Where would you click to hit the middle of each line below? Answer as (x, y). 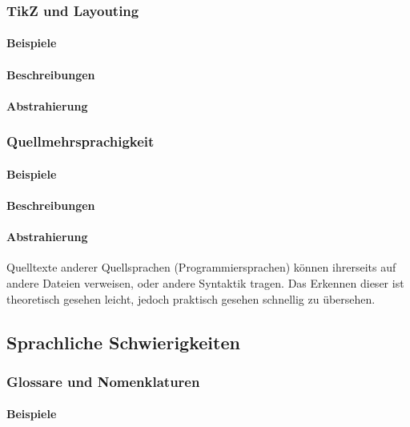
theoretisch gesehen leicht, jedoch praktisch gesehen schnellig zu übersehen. (191, 298)
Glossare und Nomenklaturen (103, 381)
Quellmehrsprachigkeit (80, 141)
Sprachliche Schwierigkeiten (123, 342)
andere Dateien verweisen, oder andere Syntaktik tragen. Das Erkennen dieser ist (205, 283)
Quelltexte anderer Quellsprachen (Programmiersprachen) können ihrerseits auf (201, 267)
